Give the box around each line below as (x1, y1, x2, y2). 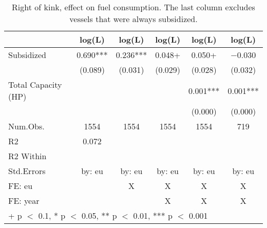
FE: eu (8, 180, 33, 192)
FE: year (8, 195, 40, 206)
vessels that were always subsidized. (69, 13, 198, 25)
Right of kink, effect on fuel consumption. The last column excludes (12, 1, 255, 13)
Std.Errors (8, 165, 46, 177)
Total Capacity (8, 79, 62, 90)
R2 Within (8, 150, 47, 162)
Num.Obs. (8, 120, 45, 132)
